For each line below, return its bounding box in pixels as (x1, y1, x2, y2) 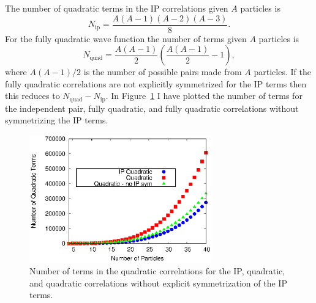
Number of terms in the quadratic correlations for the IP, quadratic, (29, 265, 285, 277)
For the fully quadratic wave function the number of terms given (5, 32, 247, 45)
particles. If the (254, 65, 311, 78)
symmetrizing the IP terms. (5, 114, 108, 126)
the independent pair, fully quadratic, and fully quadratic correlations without (5, 101, 299, 114)
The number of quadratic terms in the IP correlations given (5, 2, 228, 14)
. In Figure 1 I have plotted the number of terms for (105, 89, 303, 102)
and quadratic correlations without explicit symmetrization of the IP (29, 276, 287, 289)
